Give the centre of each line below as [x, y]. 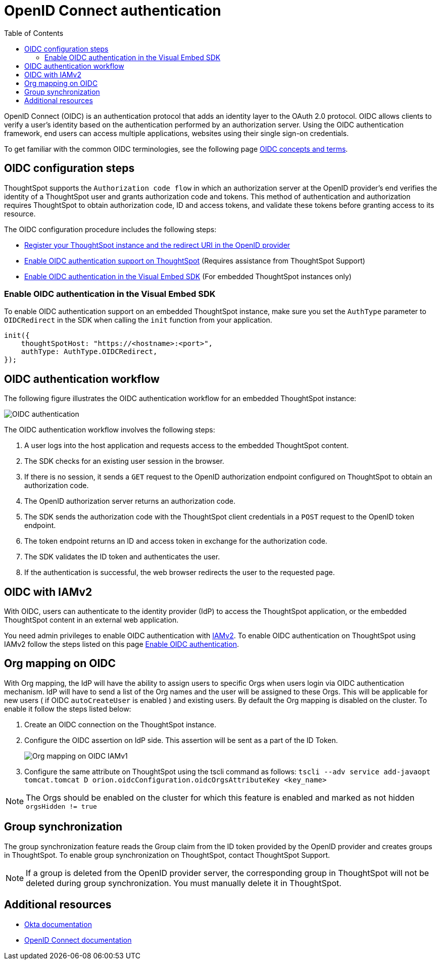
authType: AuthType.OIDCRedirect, [89, 352]
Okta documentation [58, 924]
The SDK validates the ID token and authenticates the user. [122, 557]
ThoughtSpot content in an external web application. [91, 620]
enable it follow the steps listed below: [68, 709]
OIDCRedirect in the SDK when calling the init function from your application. [138, 320]
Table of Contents [34, 33]
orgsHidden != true [61, 806]
